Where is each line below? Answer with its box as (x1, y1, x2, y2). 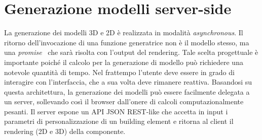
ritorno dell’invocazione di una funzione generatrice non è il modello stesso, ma (4, 37, 249, 47)
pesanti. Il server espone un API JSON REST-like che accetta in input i (4, 106, 228, 116)
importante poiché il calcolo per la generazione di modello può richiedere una (4, 56, 243, 67)
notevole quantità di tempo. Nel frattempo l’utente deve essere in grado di (4, 66, 235, 77)
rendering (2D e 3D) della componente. (4, 126, 126, 136)
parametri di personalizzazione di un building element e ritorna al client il (4, 116, 234, 126)
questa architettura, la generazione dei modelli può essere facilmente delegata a (4, 86, 250, 97)
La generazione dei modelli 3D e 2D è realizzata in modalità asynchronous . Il (4, 27, 243, 38)
